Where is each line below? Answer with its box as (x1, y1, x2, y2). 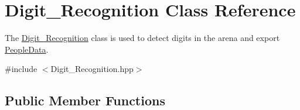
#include (5, 63, 37, 75)
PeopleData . (5, 43, 49, 55)
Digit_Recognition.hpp (50, 63, 134, 75)
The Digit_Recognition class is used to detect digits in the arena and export (5, 32, 280, 44)
